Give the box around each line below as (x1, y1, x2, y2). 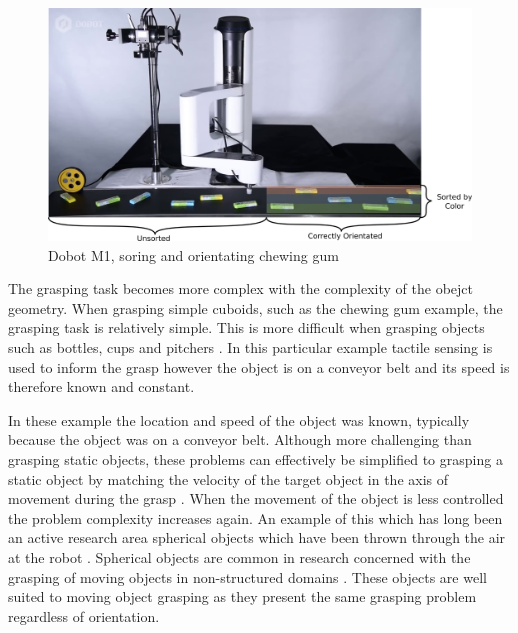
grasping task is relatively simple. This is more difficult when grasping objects (8, 317, 485, 338)
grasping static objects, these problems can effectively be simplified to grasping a (8, 449, 503, 470)
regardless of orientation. (8, 605, 160, 626)
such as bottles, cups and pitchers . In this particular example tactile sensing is (8, 337, 493, 358)
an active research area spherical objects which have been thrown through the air (8, 527, 506, 548)
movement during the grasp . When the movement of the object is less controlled (8, 488, 504, 509)
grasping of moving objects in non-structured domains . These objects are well (8, 566, 487, 587)
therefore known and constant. (8, 376, 195, 397)
